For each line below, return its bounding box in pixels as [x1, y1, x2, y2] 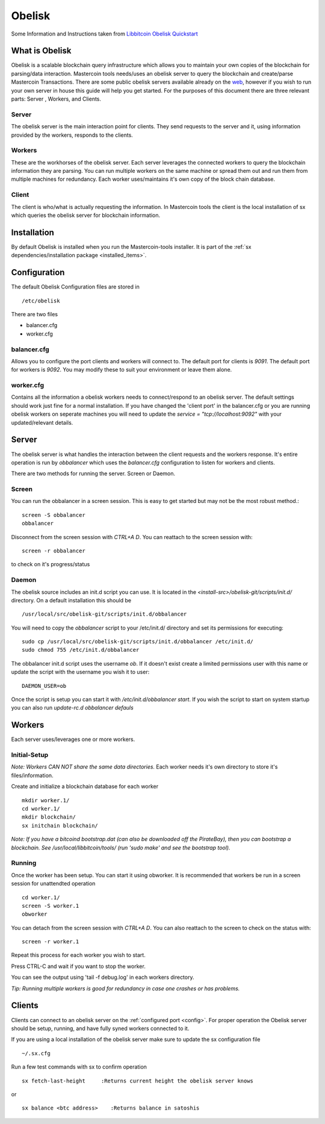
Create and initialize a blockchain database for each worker [11, 783, 159, 790]
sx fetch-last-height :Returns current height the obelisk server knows [22, 1077, 254, 1084]
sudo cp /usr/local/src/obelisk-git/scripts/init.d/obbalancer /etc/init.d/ [22, 638, 254, 645]
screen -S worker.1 [22, 902, 79, 909]
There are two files [11, 310, 58, 317]
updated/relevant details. [11, 419, 73, 426]
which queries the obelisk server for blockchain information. [11, 211, 161, 219]
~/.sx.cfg [22, 1050, 51, 1057]
